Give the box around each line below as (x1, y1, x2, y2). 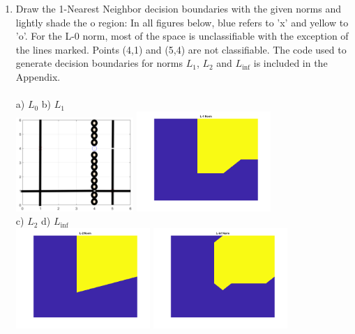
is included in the (253, 56, 328, 70)
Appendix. (15, 69, 61, 83)
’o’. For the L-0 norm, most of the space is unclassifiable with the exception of (15, 29, 349, 43)
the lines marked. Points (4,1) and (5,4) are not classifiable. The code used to (15, 42, 347, 56)
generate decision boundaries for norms (15, 56, 183, 70)
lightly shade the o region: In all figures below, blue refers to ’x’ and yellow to (15, 15, 349, 29)
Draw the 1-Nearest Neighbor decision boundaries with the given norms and (15, 1, 341, 15)
